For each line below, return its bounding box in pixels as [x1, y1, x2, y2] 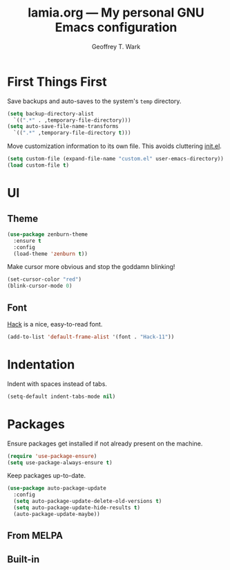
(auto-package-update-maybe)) [13, 511, 100, 517]
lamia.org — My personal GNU [27, 5, 205, 21]
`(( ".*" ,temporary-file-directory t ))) [13, 129, 131, 136]
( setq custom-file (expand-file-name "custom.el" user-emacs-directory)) [7, 156, 224, 163]
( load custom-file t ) [7, 162, 70, 169]
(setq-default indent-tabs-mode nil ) [7, 393, 116, 400]
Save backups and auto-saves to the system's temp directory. [7, 97, 182, 105]
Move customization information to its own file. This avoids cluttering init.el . [7, 142, 222, 150]
